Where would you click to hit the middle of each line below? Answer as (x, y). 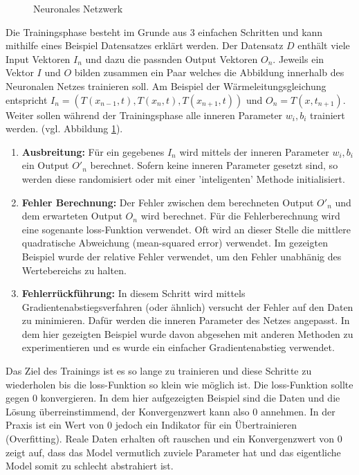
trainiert (328, 115)
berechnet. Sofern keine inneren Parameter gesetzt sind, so (214, 165)
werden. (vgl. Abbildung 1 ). (64, 128)
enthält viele (324, 45)
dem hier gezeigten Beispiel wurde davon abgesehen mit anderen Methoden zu (187, 333)
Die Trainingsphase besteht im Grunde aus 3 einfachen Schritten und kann (164, 32)
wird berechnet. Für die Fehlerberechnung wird (240, 216)
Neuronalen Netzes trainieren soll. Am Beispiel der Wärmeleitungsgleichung (166, 86)
